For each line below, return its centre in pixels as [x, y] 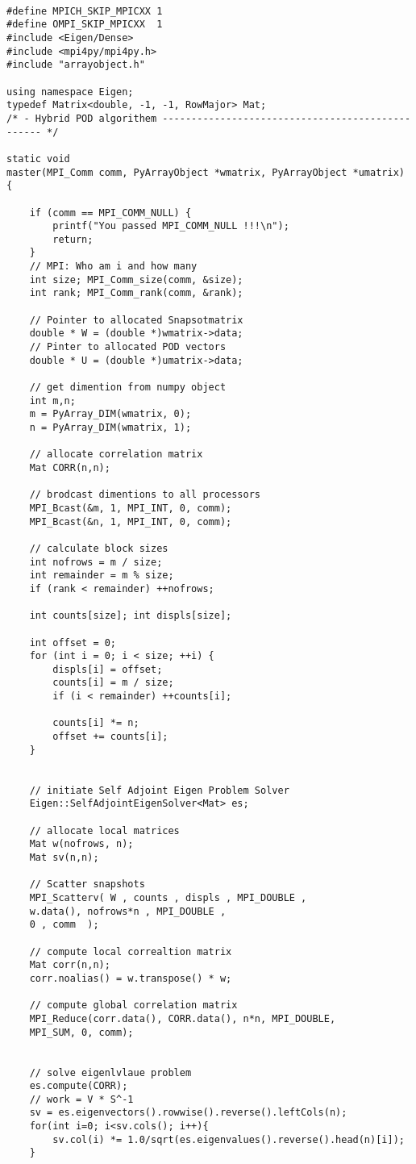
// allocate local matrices [104, 830]
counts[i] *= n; [96, 723]
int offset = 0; [73, 642]
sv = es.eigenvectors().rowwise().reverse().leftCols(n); [188, 1113]
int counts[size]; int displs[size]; [131, 616]
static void [38, 159]
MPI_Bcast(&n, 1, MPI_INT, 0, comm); [131, 522]
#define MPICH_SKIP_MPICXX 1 [85, 11]
